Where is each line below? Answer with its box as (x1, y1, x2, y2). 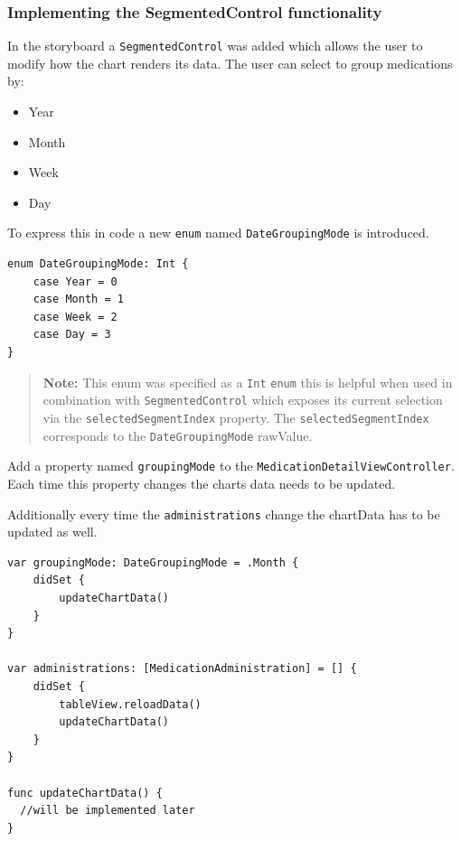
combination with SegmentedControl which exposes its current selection (42, 390, 443, 409)
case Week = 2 (33, 310, 118, 323)
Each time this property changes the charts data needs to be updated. (7, 473, 396, 492)
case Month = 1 (33, 293, 124, 306)
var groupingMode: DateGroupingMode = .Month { (7, 556, 299, 569)
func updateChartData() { (7, 786, 163, 799)
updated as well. (7, 522, 98, 541)
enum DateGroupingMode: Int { (7, 257, 189, 271)
